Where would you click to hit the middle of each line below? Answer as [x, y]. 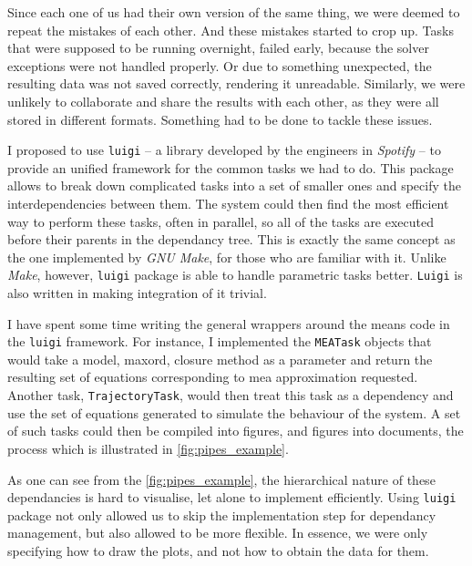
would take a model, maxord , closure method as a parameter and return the [220, 359]
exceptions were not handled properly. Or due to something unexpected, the [220, 65]
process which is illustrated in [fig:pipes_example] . [148, 448]
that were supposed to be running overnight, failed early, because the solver [218, 48]
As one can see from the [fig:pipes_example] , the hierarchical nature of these [221, 479]
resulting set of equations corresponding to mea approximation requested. [213, 377]
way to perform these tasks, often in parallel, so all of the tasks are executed [221, 221]
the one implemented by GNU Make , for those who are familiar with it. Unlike [227, 257]
